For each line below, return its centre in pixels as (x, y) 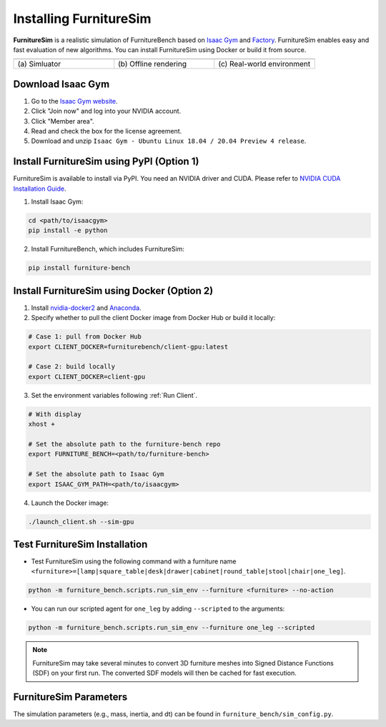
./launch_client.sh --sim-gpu (81, 522)
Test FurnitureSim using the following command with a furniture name (134, 561)
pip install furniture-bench (79, 268)
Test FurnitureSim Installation (80, 544)
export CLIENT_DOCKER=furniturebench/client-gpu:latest (128, 347)
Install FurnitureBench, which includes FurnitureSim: (108, 249)
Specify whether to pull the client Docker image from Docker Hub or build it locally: (153, 318)
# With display (55, 414)
